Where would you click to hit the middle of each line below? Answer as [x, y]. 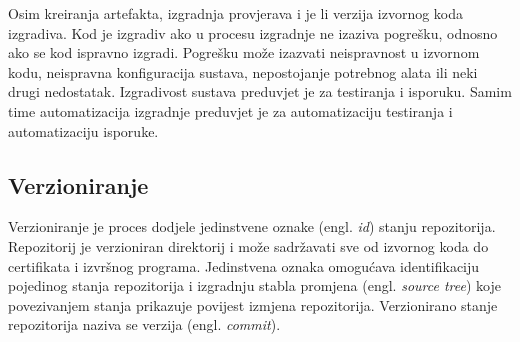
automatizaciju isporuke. [83, 130]
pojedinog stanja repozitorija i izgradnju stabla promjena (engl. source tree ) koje [254, 285]
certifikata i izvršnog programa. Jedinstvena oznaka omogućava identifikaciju [244, 265]
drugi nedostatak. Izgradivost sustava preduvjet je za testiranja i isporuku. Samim [260, 91]
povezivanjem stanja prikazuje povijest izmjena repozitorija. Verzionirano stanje [253, 304]
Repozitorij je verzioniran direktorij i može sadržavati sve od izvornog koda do [248, 245]
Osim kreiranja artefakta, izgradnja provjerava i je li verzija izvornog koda [236, 13]
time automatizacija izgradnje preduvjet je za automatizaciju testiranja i [230, 110]
